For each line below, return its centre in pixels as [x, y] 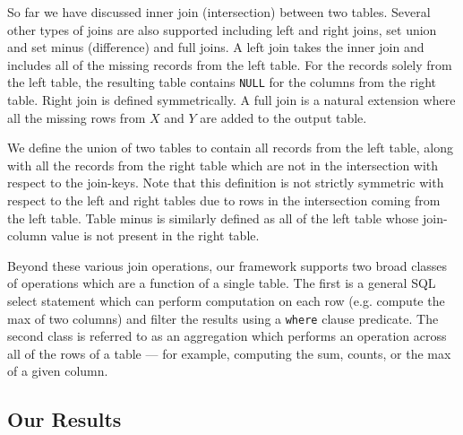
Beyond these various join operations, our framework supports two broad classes [227, 265]
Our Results [64, 419]
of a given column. [58, 371]
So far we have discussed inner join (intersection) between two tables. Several [219, 12]
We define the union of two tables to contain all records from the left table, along [231, 148]
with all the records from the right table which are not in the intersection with [223, 165]
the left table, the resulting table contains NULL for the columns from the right [222, 82]
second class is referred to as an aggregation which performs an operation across [227, 336]
